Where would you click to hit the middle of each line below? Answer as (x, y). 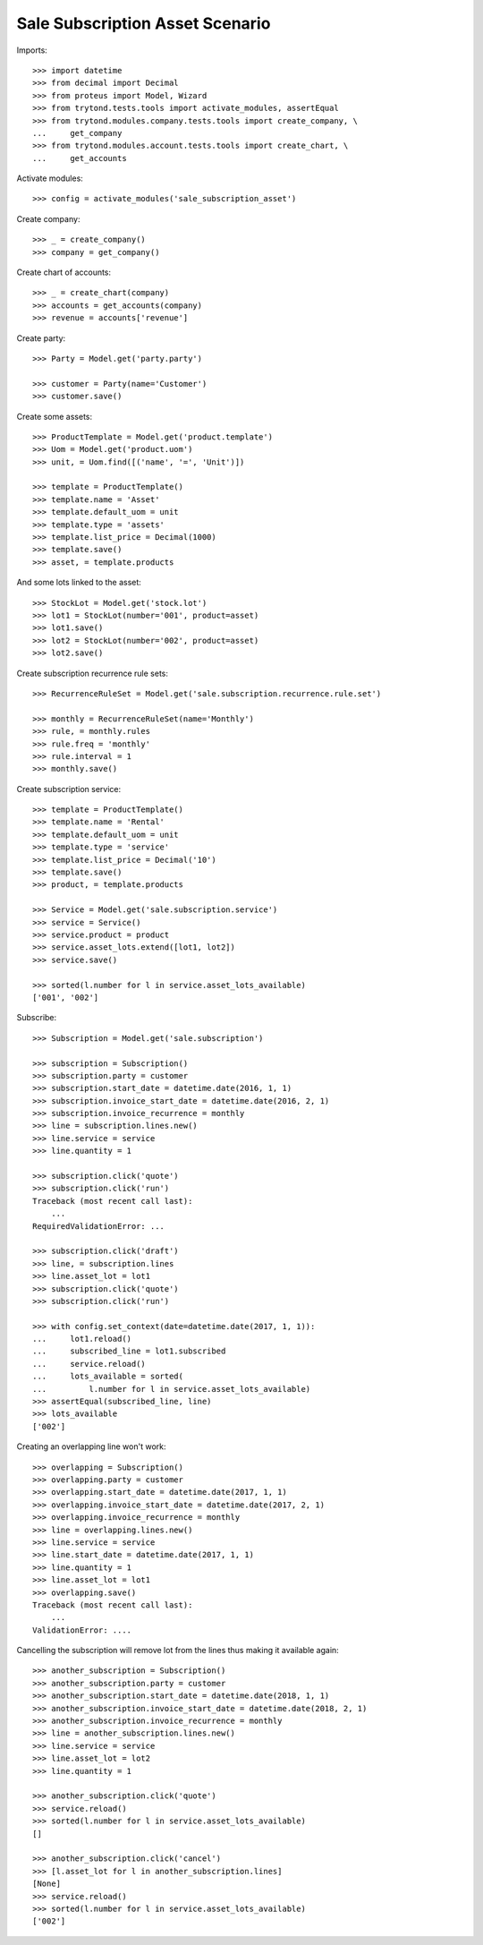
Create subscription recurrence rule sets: (93, 673)
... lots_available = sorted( (108, 1377)
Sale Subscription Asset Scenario (144, 23)
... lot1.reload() (82, 1339)
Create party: (41, 338)
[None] (47, 1884)
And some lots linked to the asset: (79, 583)
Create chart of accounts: (64, 272)
